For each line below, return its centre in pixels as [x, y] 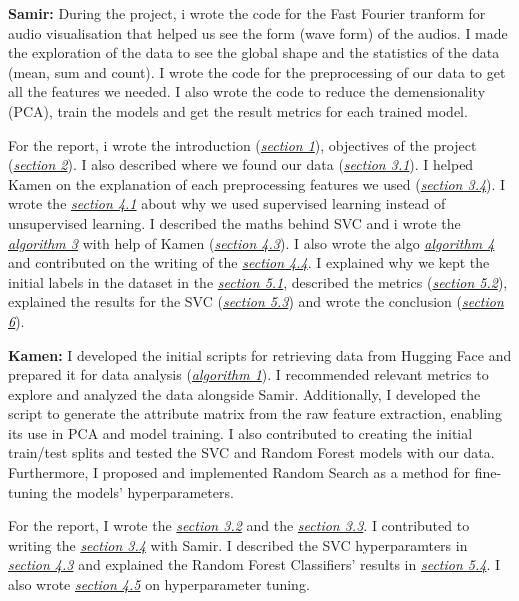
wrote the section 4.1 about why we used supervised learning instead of [227, 203]
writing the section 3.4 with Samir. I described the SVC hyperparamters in [238, 544]
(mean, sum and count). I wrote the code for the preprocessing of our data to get [257, 71]
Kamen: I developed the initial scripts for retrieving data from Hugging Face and [260, 354]
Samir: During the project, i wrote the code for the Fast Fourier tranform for [247, 13]
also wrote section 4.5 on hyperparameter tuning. [159, 584]
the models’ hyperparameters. [143, 491]
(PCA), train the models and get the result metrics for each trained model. [238, 110]
